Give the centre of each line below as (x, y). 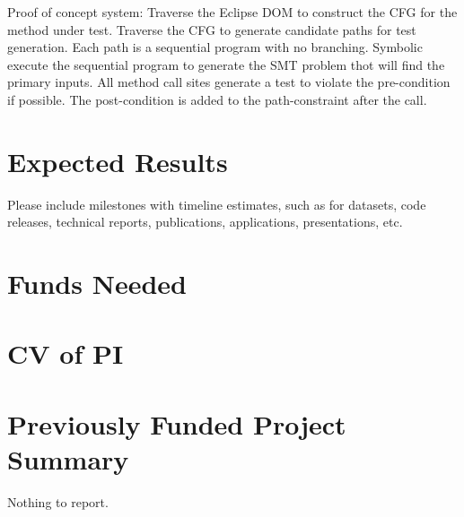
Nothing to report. (58, 501)
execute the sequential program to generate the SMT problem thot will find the (226, 64)
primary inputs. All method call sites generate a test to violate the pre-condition (229, 82)
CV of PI (66, 353)
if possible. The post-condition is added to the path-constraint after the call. (217, 99)
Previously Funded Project (177, 423)
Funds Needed (97, 284)
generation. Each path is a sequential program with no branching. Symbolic (215, 47)
